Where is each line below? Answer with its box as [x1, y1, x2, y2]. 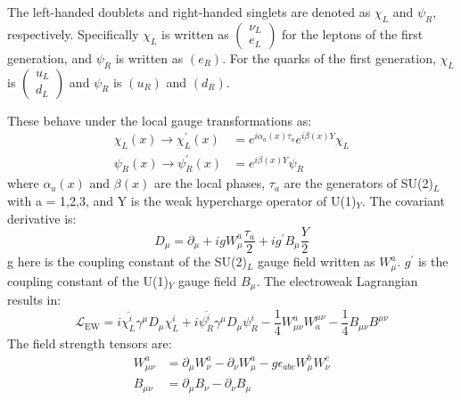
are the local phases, [153, 174, 266, 192]
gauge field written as [258, 252, 375, 271]
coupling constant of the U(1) [7, 271, 169, 290]
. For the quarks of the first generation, [222, 48, 436, 67]
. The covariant [361, 192, 445, 210]
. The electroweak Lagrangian [256, 271, 418, 290]
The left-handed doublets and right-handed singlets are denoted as [7, 3, 371, 20]
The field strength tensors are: [7, 333, 172, 352]
